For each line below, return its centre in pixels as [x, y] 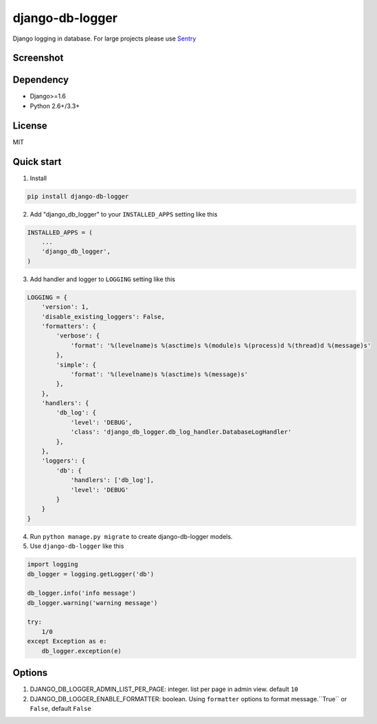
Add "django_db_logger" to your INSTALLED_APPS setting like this [124, 214]
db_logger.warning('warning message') [92, 603]
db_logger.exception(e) [81, 651]
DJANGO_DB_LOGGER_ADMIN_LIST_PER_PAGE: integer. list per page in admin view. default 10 [164, 689]
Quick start [37, 162]
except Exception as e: [67, 641]
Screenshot [38, 58]
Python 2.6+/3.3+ [55, 106]
